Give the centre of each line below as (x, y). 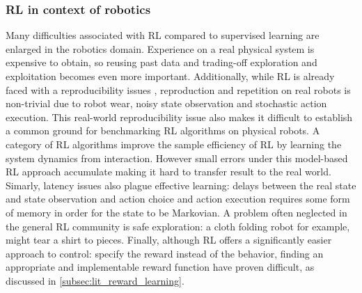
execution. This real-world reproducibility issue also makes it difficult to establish (179, 117)
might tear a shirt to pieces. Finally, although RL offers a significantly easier (169, 240)
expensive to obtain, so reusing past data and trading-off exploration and (162, 62)
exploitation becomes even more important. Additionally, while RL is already (170, 76)
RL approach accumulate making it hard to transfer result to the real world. (168, 172)
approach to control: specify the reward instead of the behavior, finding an (165, 253)
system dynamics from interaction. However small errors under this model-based (177, 158)
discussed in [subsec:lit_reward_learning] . (95, 280)
